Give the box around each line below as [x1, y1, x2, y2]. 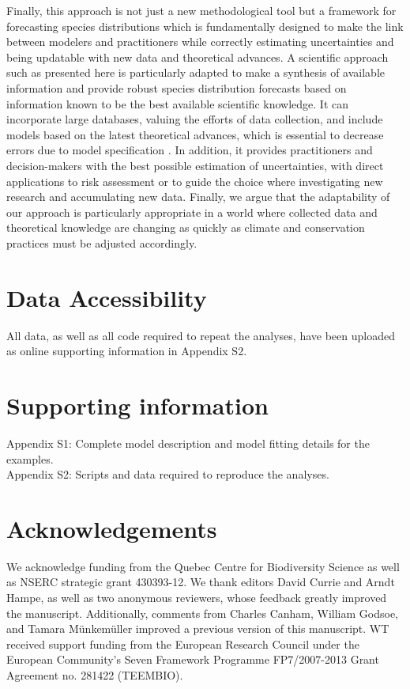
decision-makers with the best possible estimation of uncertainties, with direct [6, 157, 384, 173]
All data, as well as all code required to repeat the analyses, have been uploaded [6, 327, 395, 343]
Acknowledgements [6, 512, 217, 544]
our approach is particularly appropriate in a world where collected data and [6, 203, 378, 220]
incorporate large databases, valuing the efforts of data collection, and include [6, 111, 383, 127]
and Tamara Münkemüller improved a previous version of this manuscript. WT [6, 620, 389, 637]
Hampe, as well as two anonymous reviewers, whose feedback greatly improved [6, 589, 387, 606]
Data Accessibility [6, 281, 207, 313]
